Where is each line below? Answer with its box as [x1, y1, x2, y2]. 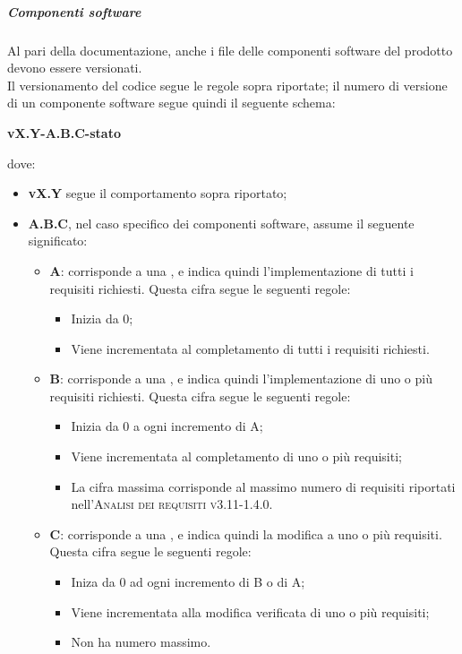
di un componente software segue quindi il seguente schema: [7, 93, 336, 112]
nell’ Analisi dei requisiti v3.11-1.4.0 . [71, 495, 273, 513]
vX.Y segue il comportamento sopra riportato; [28, 184, 287, 202]
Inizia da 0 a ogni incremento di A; [71, 417, 263, 435]
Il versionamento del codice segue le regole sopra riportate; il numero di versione [7, 75, 448, 94]
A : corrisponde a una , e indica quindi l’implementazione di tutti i [49, 261, 414, 280]
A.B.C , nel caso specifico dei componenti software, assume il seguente [28, 213, 415, 232]
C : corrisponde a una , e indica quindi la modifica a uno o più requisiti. [49, 524, 442, 543]
